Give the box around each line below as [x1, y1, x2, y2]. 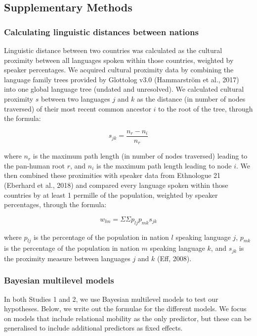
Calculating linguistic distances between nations [4, 25, 199, 38]
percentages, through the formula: [4, 199, 107, 210]
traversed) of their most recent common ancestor [4, 103, 151, 113]
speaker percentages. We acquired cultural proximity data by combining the [4, 64, 234, 75]
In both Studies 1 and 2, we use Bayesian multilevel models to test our [4, 293, 218, 304]
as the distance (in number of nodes [137, 93, 246, 104]
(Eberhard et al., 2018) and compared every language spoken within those [4, 180, 228, 190]
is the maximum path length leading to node [96, 160, 232, 170]
